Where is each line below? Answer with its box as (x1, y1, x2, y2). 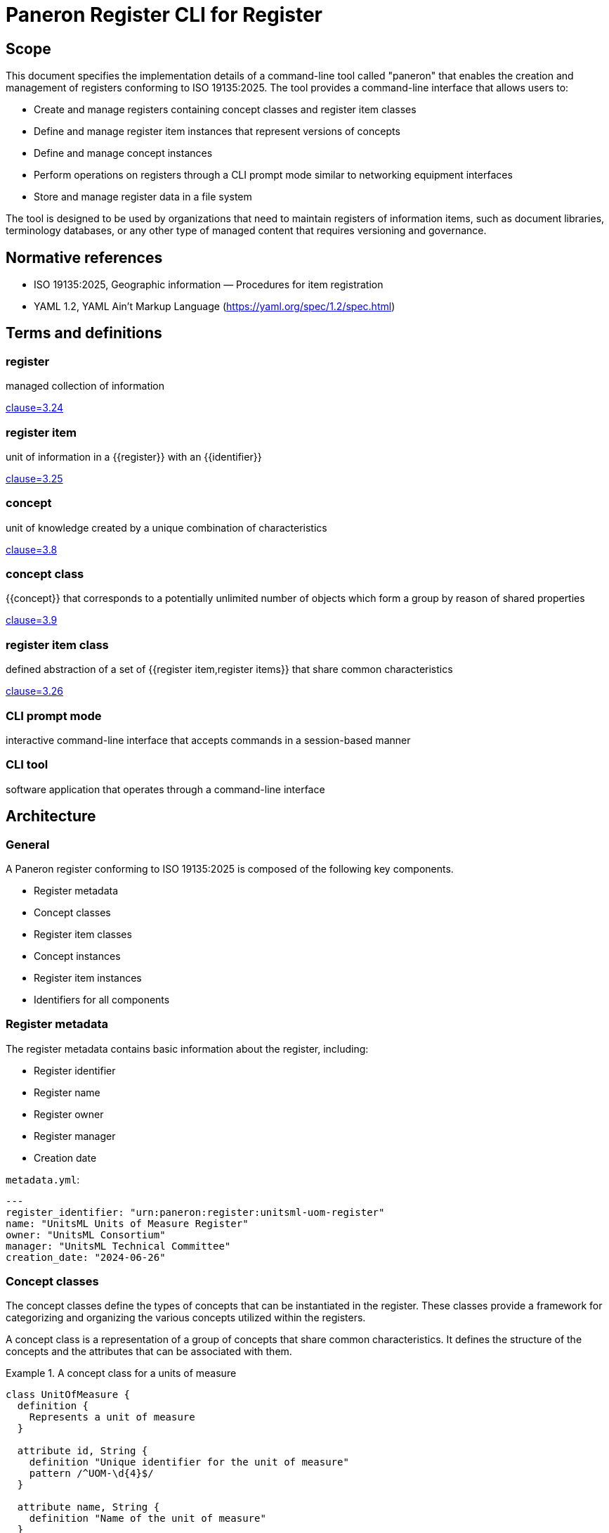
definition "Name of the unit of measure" (29, 1513, 266, 1525)
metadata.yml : (6, 1173, 80, 1186)
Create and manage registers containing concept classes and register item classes (34, 103, 417, 116)
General (6, 837, 50, 852)
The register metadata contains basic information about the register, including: (6, 1042, 369, 1055)
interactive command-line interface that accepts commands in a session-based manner (6, 733, 411, 746)
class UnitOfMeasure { (6, 1389, 131, 1401)
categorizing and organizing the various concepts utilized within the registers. (6, 1311, 366, 1324)
